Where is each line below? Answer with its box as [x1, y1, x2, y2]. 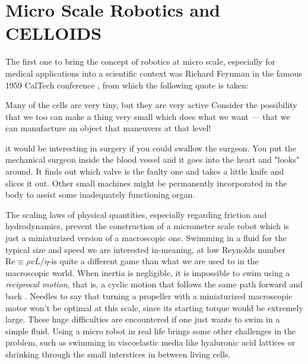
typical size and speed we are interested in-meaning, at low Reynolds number [5, 243, 285, 255]
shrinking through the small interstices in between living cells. [5, 347, 231, 360]
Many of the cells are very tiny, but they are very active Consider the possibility [5, 99, 297, 111]
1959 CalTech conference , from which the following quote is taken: [5, 78, 249, 91]
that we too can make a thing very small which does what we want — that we [5, 110, 290, 122]
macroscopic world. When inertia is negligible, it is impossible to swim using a [5, 266, 290, 278]
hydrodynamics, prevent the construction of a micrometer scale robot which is [5, 220, 290, 232]
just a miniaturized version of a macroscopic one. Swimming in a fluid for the [5, 232, 287, 244]
